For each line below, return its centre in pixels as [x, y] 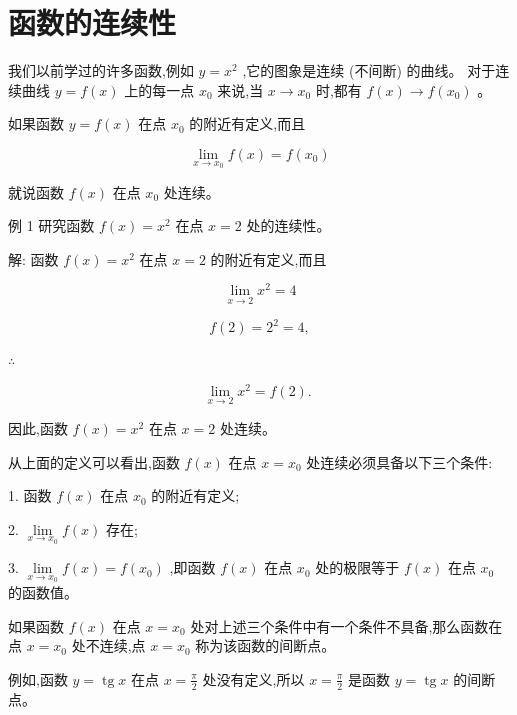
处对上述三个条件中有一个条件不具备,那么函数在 [346, 625]
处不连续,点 [108, 645]
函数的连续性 [92, 22]
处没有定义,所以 [253, 678]
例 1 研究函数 [51, 225]
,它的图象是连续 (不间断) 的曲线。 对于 [369, 70]
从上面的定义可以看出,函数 [94, 461]
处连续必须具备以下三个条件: [399, 461]
